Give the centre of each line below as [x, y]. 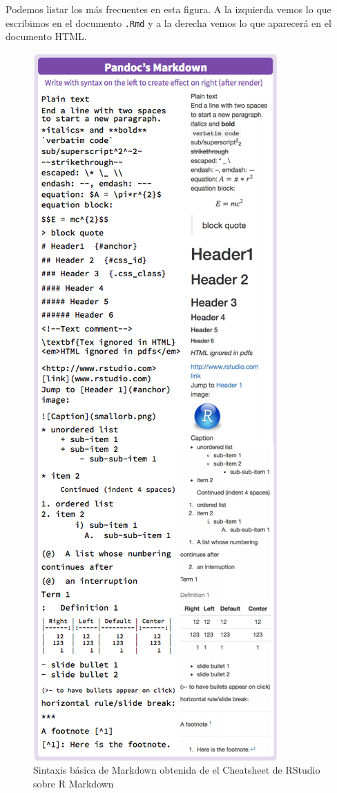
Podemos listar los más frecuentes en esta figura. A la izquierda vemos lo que [168, 9]
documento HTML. [46, 36]
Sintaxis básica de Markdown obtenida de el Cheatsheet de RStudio [177, 770]
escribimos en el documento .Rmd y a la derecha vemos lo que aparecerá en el [168, 22]
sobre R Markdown [74, 784]
